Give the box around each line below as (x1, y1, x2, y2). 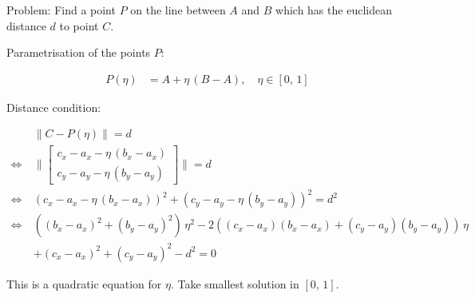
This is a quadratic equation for (6, 275, 162, 292)
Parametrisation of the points (6, 44, 151, 61)
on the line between (130, 2, 226, 18)
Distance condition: (6, 98, 101, 115)
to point (59, 17, 99, 34)
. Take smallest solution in (170, 275, 299, 292)
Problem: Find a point (6, 2, 116, 18)
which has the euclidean (275, 2, 392, 18)
